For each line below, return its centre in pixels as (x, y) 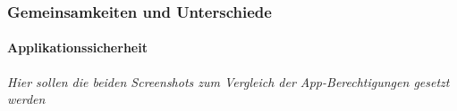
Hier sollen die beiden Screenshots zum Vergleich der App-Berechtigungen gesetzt (228, 81)
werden (26, 99)
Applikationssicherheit (77, 48)
